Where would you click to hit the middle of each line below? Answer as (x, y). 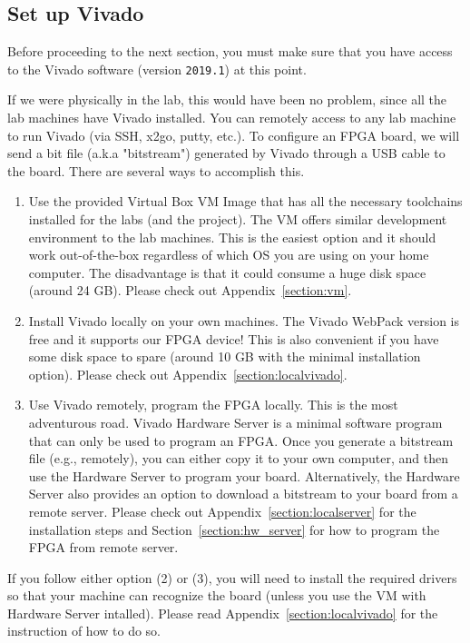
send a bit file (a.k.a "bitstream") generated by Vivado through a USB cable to (226, 153)
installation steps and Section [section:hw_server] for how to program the (234, 529)
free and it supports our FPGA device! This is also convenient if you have (234, 338)
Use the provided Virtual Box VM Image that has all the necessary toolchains (245, 201)
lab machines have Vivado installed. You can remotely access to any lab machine (232, 118)
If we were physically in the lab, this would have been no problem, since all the (227, 99)
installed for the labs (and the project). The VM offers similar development (238, 219)
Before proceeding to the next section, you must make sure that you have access (230, 51)
